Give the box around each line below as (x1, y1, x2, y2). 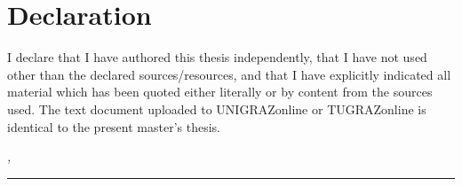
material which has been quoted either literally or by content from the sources (7, 82, 433, 101)
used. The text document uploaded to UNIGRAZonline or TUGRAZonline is (7, 99, 426, 118)
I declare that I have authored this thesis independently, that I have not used (7, 48, 427, 66)
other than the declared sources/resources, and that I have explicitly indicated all (7, 65, 451, 83)
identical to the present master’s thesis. (7, 117, 220, 136)
